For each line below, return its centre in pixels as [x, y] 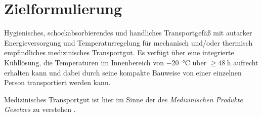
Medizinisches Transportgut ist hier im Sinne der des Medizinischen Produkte [123, 99]
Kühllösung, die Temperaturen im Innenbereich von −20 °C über [105, 62]
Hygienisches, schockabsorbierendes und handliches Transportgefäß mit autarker [128, 33]
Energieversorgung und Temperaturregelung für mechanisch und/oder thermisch [128, 42]
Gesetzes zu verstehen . [40, 109]
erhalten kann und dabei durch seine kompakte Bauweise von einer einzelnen [123, 72]
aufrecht [246, 62]
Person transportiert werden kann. [57, 82]
